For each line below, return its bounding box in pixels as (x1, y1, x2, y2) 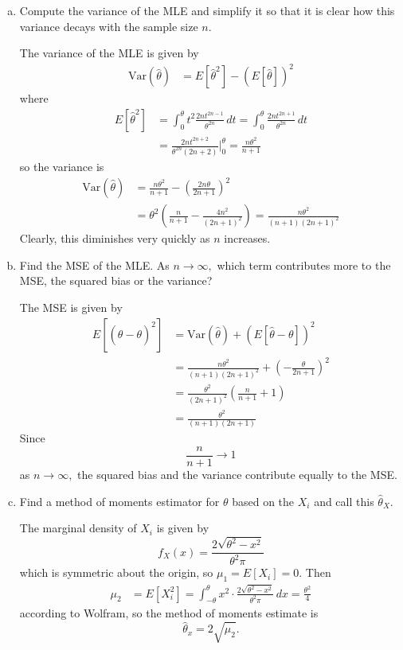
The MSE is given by (19, 298, 123, 315)
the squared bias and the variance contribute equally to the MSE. (77, 466, 397, 483)
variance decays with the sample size (19, 18, 198, 34)
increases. (224, 230, 271, 247)
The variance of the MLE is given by (19, 45, 199, 61)
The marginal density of (19, 520, 137, 536)
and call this (314, 492, 374, 509)
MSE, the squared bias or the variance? (19, 272, 213, 289)
